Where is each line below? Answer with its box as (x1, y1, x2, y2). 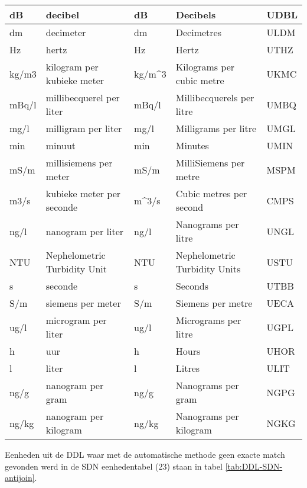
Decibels (175, 8, 216, 21)
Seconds (175, 279, 208, 293)
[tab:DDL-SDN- (225, 460, 283, 472)
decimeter (45, 25, 86, 39)
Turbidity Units (175, 262, 241, 275)
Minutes (175, 139, 209, 152)
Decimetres (175, 25, 221, 39)
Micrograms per (175, 313, 241, 327)
